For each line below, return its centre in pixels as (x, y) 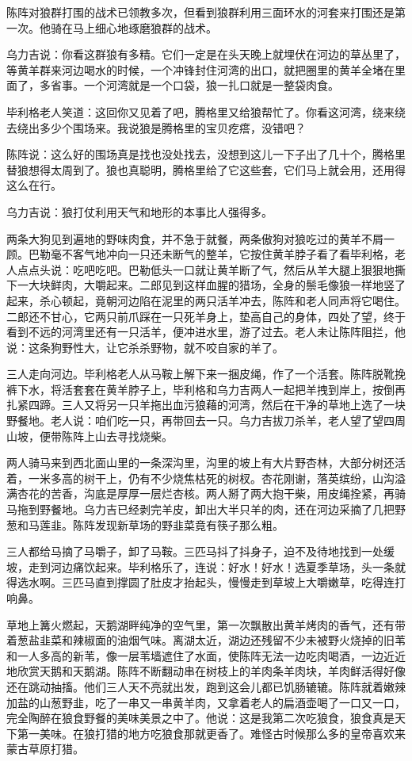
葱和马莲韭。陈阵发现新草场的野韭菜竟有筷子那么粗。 (145, 524)
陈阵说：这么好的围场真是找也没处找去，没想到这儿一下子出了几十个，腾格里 (206, 154)
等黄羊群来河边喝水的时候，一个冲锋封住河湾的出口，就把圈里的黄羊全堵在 (200, 69)
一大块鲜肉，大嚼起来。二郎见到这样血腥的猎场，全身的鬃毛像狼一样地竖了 (211, 285)
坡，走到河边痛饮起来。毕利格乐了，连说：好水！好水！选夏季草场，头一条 (200, 566)
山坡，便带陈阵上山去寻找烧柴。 (90, 436)
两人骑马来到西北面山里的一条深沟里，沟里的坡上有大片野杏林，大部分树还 (200, 463)
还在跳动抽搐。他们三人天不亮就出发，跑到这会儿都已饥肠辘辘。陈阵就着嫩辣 (206, 686)
